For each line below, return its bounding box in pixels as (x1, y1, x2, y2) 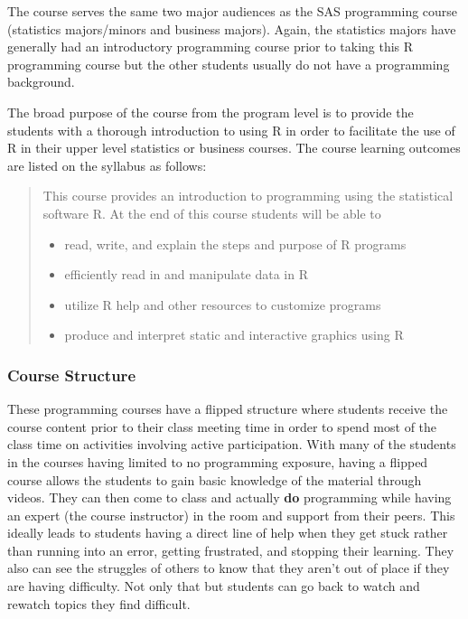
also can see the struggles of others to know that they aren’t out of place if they (7, 558, 450, 577)
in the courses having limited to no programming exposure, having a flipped (7, 452, 428, 471)
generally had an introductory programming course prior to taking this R (7, 37, 414, 56)
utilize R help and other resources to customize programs (64, 295, 381, 314)
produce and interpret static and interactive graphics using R (64, 325, 404, 344)
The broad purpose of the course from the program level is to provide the (7, 102, 414, 121)
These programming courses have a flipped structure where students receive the (7, 399, 448, 418)
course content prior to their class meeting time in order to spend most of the (7, 417, 437, 436)
